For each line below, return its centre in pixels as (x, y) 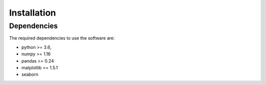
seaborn (30, 74)
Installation (33, 13)
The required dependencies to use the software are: (62, 38)
